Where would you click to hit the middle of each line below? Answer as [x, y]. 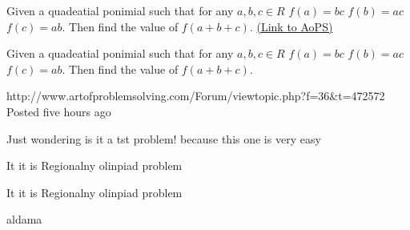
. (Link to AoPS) [291, 26]
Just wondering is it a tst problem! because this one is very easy [164, 138]
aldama [24, 219]
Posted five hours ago [59, 111]
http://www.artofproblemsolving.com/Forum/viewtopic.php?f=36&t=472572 [196, 96]
